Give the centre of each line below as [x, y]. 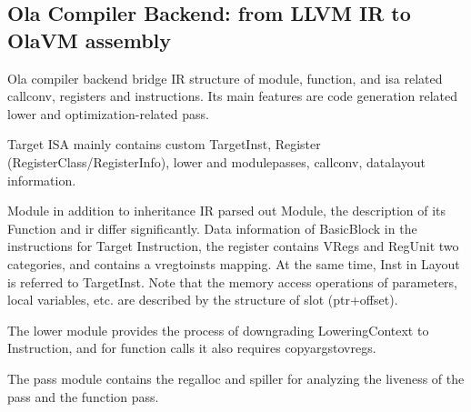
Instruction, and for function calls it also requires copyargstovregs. [192, 348]
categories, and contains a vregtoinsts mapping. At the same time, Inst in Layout [234, 263]
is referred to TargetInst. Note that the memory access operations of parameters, [232, 281]
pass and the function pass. [83, 396]
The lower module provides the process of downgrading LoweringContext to [218, 330]
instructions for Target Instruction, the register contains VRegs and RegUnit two [233, 246]
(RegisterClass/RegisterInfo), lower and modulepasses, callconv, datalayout [216, 161]
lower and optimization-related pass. [108, 113]
